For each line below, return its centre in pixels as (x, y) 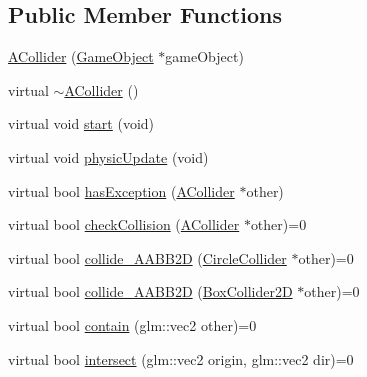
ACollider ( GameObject (81, 56)
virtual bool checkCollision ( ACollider (124, 224)
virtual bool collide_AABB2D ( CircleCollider (147, 257)
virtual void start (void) (81, 123)
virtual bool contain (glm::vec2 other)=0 (132, 324)
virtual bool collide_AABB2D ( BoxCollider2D (150, 291)
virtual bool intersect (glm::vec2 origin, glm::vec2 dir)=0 (181, 358)
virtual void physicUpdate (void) (108, 156)
